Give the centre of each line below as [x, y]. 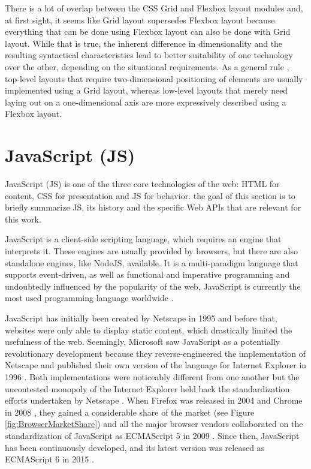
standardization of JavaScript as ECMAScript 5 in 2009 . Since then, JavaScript [152, 435]
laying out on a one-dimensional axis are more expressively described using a [146, 102]
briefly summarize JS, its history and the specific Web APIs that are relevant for [153, 207]
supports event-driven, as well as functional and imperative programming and [147, 274]
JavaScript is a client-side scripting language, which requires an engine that [143, 239]
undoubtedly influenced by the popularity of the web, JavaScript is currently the [153, 286]
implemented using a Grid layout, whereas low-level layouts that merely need [147, 90]
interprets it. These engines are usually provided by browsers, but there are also [151, 251]
